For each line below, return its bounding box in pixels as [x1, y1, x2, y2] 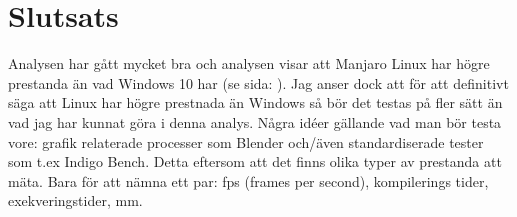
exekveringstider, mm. [8, 190, 143, 211]
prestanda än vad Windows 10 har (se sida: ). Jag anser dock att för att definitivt [8, 72, 509, 93]
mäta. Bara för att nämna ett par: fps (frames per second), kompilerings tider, [8, 170, 489, 191]
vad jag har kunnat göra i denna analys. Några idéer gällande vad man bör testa [8, 111, 502, 132]
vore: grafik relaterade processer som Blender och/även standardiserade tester [8, 131, 484, 152]
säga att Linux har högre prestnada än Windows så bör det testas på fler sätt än [8, 92, 503, 113]
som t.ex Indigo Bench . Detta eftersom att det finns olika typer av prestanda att [8, 151, 502, 172]
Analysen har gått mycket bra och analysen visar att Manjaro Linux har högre [8, 53, 490, 74]
